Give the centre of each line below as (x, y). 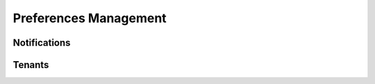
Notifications (42, 43)
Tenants (31, 65)
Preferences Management (90, 18)
